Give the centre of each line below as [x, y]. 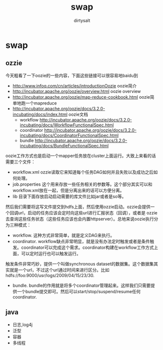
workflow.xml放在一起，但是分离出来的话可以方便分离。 [68, 190]
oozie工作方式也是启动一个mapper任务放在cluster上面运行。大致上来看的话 [81, 156]
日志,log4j [23, 324]
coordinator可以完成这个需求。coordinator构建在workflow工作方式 [88, 247]
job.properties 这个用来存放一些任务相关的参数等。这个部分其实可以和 [82, 184]
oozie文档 [78, 114]
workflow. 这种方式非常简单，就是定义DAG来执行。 [63, 235]
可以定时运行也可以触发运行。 [51, 253]
